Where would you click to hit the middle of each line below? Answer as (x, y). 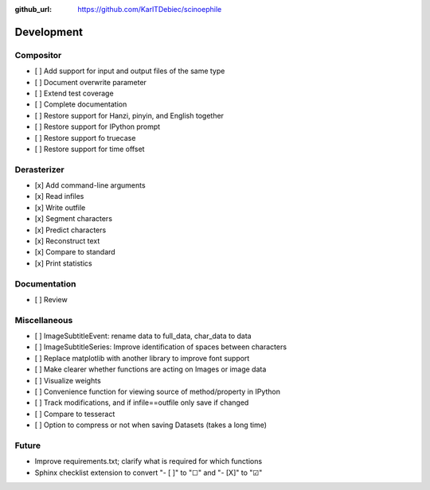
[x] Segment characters (74, 219)
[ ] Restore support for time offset (90, 149)
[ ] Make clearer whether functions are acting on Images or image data (150, 369)
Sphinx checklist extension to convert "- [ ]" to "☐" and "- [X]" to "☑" (149, 472)
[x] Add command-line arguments (90, 185)
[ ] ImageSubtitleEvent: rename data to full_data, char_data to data (143, 336)
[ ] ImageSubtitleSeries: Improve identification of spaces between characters (160, 347)
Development (49, 32)
